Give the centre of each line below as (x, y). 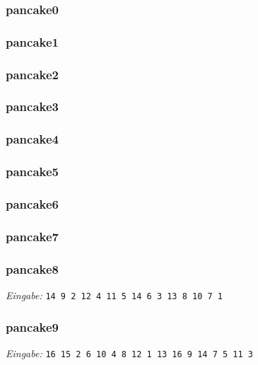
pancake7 (32, 236)
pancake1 (32, 41)
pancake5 (32, 172)
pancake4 (32, 139)
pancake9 (32, 326)
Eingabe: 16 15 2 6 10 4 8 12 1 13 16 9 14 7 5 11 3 (129, 353)
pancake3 (32, 106)
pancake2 (32, 74)
